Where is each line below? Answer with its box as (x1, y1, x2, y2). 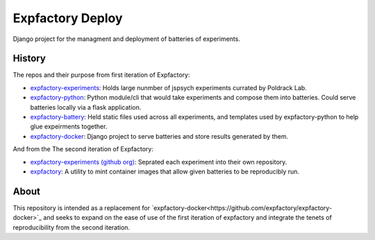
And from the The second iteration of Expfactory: (12, 145, 154, 153)
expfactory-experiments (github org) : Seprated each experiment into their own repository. (30, 157, 287, 166)
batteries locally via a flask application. (30, 103, 142, 111)
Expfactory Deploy (12, 10, 123, 26)
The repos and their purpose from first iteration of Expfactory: (12, 71, 190, 79)
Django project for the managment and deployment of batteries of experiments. (12, 35, 241, 43)
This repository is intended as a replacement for (12, 203, 151, 212)
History (12, 53, 47, 65)
